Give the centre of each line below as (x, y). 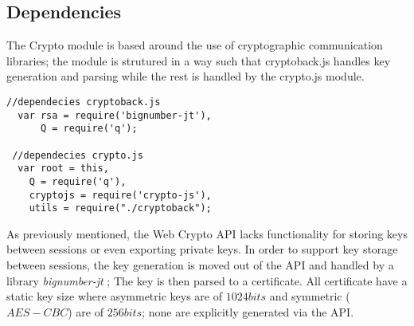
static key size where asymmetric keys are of (115, 296)
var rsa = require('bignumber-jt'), (115, 115)
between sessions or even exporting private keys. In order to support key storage (202, 249)
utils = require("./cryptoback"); (120, 208)
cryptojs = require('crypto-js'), (120, 195)
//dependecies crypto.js (78, 155)
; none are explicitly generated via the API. (248, 311)
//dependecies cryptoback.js (84, 102)
